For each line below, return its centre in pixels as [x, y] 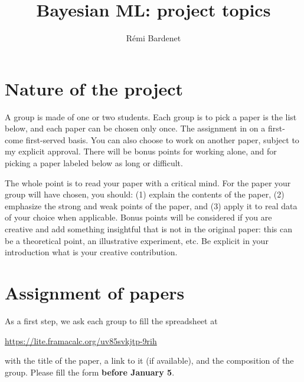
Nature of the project [94, 88]
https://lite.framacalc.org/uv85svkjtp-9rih [81, 340]
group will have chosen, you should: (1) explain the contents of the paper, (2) [145, 194]
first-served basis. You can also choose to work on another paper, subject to [162, 139]
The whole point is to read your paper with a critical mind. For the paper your [148, 182]
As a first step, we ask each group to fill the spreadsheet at [111, 320]
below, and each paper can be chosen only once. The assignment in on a [135, 128]
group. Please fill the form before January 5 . [90, 372]
